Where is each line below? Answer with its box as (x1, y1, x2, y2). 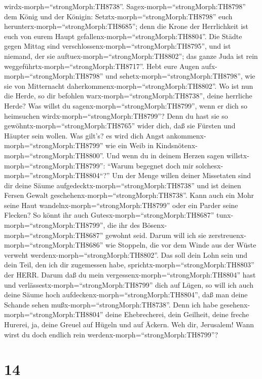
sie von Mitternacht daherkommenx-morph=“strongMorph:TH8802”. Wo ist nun (4, 80, 253, 91)
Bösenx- (142, 220, 167, 230)
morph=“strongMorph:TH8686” (4, 239, 103, 250)
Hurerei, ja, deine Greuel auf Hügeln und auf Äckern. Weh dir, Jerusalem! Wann (4, 319, 254, 329)
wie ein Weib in (105, 140, 154, 151)
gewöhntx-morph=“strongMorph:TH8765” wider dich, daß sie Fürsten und (4, 120, 236, 131)
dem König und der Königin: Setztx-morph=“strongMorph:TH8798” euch (4, 11, 233, 21)
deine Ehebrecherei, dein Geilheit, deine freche (105, 309, 249, 320)
